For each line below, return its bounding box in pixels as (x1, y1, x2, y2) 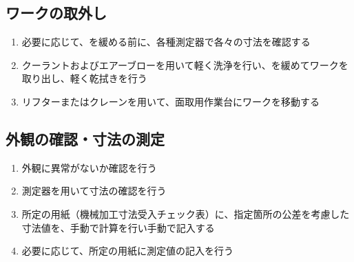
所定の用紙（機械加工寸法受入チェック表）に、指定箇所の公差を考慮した (21, 206, 350, 221)
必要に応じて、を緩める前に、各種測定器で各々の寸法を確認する (21, 34, 311, 49)
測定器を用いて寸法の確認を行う (21, 183, 167, 198)
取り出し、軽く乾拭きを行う (21, 71, 147, 85)
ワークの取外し (6, 2, 107, 23)
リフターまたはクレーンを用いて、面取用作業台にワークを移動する (21, 94, 320, 108)
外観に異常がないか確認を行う (21, 160, 157, 174)
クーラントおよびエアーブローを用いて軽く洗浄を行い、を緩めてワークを (21, 57, 348, 72)
